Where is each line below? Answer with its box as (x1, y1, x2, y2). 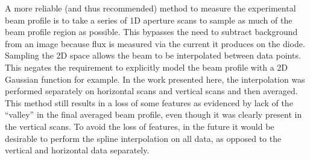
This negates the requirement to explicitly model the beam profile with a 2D (5, 60, 288, 73)
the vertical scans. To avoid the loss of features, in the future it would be (5, 120, 274, 132)
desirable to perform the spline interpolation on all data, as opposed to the (5, 132, 282, 144)
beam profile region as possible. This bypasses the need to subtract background (5, 25, 298, 38)
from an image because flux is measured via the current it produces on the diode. (5, 37, 305, 50)
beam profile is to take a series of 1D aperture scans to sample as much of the (5, 13, 293, 26)
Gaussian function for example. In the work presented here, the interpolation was (5, 72, 305, 85)
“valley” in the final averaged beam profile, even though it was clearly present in (5, 108, 302, 121)
